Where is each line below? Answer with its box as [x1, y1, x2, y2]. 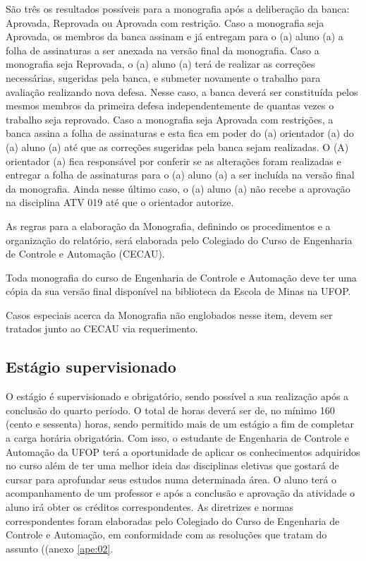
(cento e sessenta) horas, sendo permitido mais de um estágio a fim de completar [6, 416, 355, 431]
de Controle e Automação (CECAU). [6, 246, 165, 261]
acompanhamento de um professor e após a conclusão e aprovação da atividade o [6, 485, 355, 500]
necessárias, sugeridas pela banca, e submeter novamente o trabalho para [6, 70, 321, 85]
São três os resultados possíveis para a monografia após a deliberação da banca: [6, 1, 350, 16]
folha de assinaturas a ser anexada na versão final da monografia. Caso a [6, 42, 319, 57]
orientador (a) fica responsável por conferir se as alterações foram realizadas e [6, 153, 341, 168]
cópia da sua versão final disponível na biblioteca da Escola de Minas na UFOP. [6, 284, 351, 298]
